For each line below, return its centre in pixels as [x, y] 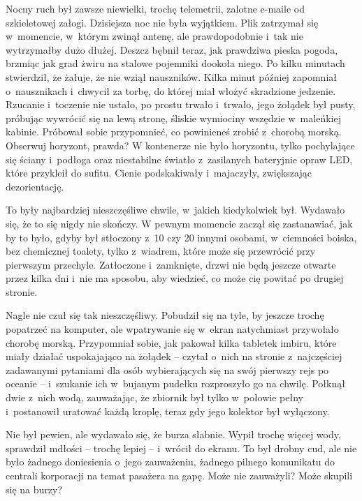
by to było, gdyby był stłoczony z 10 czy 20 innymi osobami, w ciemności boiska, [181, 237]
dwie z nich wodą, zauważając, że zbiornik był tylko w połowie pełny [154, 397]
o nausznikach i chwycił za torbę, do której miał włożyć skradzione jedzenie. [171, 90]
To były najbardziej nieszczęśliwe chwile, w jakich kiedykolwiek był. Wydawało [175, 210]
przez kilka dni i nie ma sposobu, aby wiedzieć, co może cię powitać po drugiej [175, 278]
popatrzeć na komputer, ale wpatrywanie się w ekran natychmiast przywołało [172, 329]
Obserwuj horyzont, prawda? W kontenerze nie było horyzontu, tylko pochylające [180, 145]
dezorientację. [35, 186]
